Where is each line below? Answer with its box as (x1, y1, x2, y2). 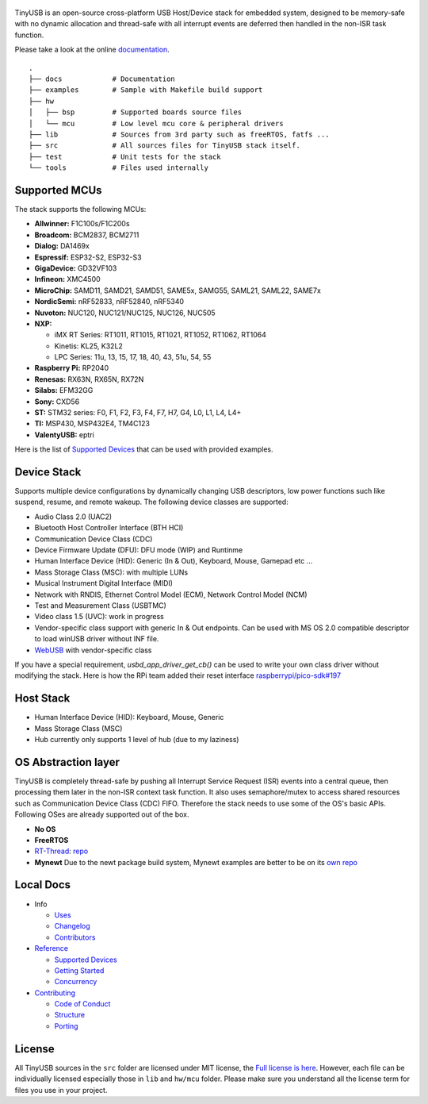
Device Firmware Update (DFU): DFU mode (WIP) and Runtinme (34, 545, 243, 555)
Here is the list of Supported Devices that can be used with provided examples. (14, 444, 273, 454)
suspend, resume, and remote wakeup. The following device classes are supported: (14, 497, 289, 507)
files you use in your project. (14, 1085, 108, 1094)
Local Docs (14, 878, 71, 892)
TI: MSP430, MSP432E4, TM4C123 (34, 419, 151, 429)
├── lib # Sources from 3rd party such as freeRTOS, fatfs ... (29, 129, 330, 139)
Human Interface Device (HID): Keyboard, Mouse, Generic (34, 713, 224, 722)
